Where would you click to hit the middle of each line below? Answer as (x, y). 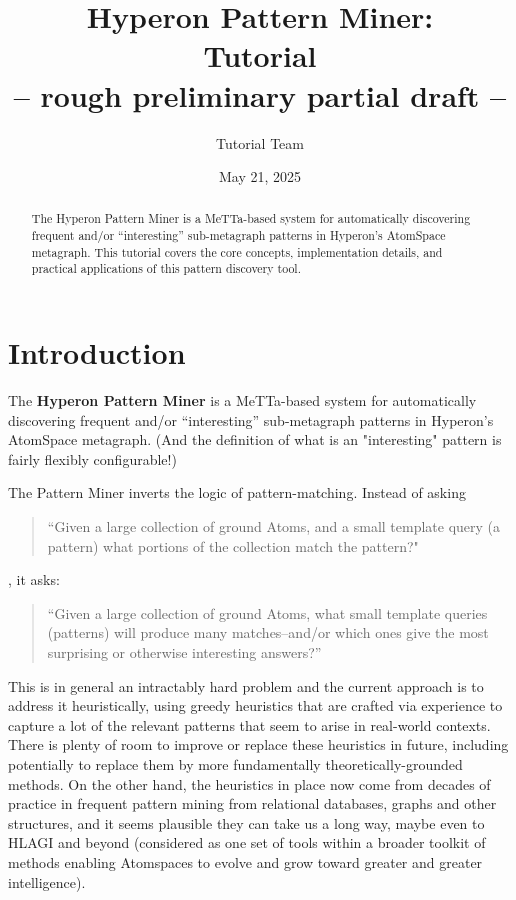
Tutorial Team (260, 142)
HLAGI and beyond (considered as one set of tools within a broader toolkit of (247, 842)
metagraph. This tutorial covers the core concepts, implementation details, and (237, 251)
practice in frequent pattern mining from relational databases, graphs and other (252, 803)
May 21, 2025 (260, 176)
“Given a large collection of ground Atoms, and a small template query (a (274, 526)
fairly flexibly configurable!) (92, 458)
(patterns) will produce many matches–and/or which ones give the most (268, 632)
